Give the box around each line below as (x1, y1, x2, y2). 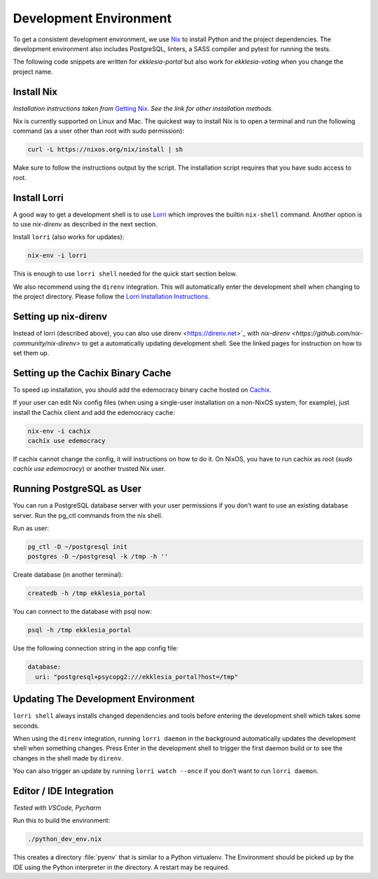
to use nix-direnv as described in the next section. (13, 220, 157, 229)
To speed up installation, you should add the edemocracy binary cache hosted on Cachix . (13, 386, 272, 394)
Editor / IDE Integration (13, 785, 114, 797)
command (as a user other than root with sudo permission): (13, 127, 185, 135)
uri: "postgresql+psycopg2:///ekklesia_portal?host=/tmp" (35, 673, 239, 681)
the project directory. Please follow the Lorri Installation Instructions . (13, 292, 210, 301)
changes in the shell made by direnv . (13, 754, 124, 762)
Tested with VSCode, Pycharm (13, 803, 101, 812)
